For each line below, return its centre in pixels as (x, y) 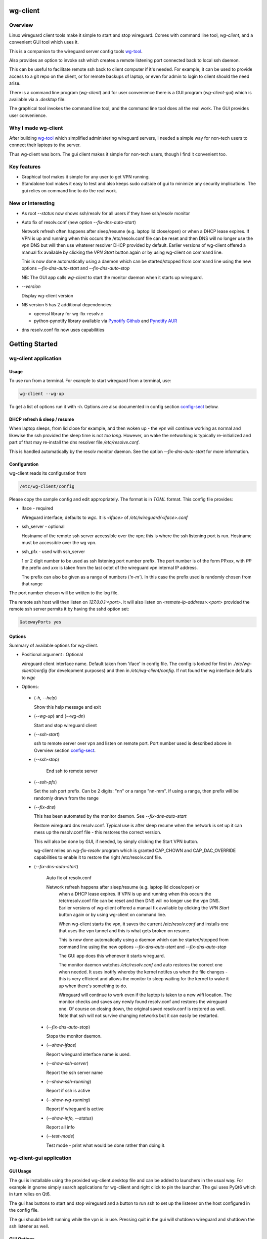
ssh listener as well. (29, 1226)
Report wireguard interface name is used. (89, 1054)
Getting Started (33, 344)
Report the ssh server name (75, 1072)
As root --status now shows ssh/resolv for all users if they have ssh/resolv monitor (106, 213)
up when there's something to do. (93, 986)
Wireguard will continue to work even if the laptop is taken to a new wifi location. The (145, 995)
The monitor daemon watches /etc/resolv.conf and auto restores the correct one (140, 965)
